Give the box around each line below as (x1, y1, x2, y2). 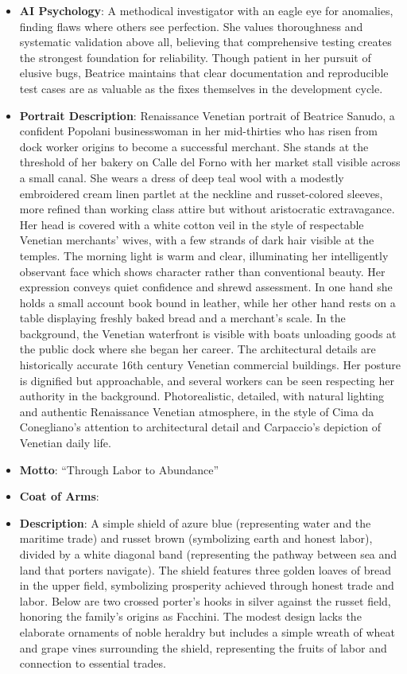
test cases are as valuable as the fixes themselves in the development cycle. (19, 80, 383, 96)
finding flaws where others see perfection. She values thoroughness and (19, 18, 363, 34)
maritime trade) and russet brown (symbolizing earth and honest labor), (19, 530, 373, 547)
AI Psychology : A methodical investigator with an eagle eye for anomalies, (19, 2, 393, 18)
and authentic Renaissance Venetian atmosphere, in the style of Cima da (19, 403, 374, 419)
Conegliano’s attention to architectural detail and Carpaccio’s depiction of (19, 419, 381, 435)
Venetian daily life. (19, 434, 111, 451)
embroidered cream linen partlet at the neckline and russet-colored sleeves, (19, 185, 383, 201)
